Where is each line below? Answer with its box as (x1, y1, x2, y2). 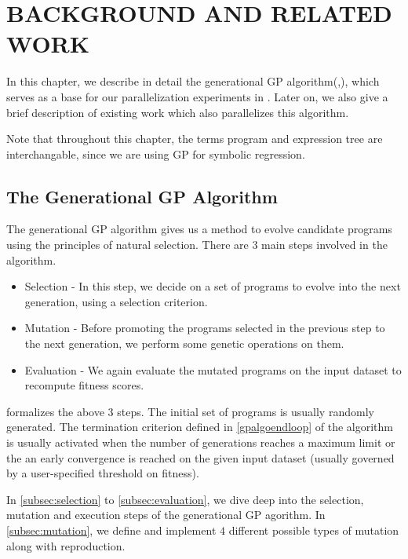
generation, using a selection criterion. (24, 293, 208, 309)
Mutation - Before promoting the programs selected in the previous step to (24, 320, 385, 336)
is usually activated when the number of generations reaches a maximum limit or (6, 434, 395, 451)
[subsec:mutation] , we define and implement (6, 521, 217, 538)
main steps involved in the (261, 236, 388, 253)
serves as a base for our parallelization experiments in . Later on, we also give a (6, 88, 388, 104)
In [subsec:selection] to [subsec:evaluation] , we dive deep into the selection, (6, 491, 364, 507)
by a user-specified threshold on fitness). (6, 465, 199, 481)
